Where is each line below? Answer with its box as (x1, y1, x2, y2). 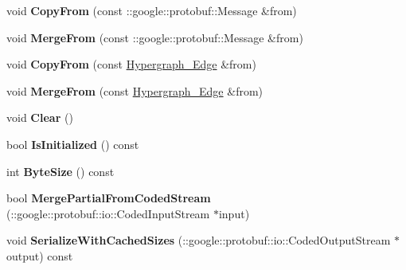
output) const (6, 247, 73, 264)
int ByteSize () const (6, 162, 115, 179)
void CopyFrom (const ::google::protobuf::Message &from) (6, 2, 297, 18)
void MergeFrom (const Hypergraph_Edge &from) (6, 82, 264, 99)
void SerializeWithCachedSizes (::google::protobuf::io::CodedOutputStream (6, 232, 391, 248)
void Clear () (6, 109, 73, 126)
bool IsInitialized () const (6, 135, 139, 152)
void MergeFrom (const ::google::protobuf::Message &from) (6, 29, 303, 45)
